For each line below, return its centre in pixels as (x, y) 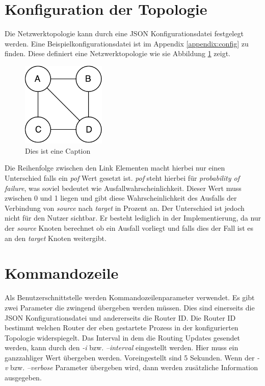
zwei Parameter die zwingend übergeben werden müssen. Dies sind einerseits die (130, 307)
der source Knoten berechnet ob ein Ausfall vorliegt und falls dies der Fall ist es (129, 228)
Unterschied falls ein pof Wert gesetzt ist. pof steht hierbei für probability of (122, 178)
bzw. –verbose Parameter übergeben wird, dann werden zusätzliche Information (134, 367)
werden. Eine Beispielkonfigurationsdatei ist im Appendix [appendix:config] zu (127, 43)
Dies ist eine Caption (58, 150)
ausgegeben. (23, 378)
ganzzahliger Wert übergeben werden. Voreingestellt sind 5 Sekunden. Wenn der (130, 357)
